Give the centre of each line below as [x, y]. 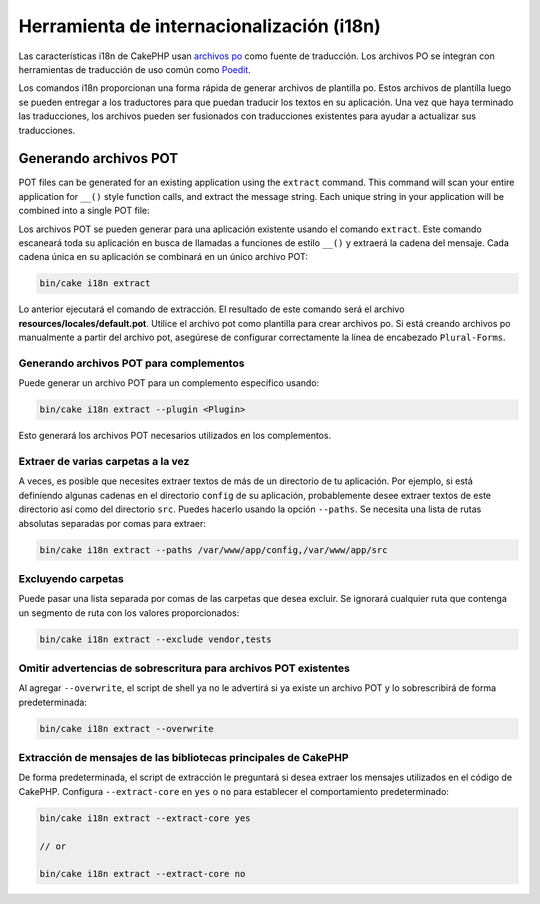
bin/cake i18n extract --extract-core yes [145, 818]
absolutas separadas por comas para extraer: [112, 523]
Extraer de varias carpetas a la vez [104, 461]
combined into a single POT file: [84, 211]
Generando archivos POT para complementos [131, 363]
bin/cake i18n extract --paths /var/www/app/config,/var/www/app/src [213, 549]
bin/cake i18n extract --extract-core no [142, 874]
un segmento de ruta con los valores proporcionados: [129, 612]
